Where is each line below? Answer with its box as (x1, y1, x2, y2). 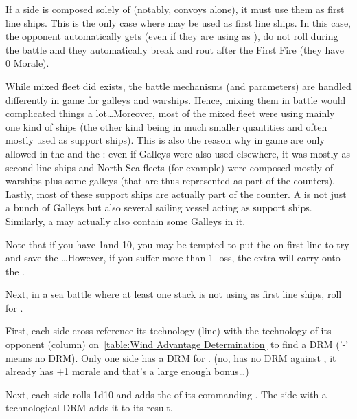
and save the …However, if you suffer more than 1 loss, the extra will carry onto (5, 250, 341, 265)
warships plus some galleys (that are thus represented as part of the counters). (5, 173, 336, 188)
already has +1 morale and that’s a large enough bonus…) (5, 364, 249, 378)
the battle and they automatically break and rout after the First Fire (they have (5, 42, 345, 56)
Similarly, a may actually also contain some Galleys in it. (5, 213, 246, 228)
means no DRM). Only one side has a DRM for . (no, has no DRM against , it (5, 350, 336, 365)
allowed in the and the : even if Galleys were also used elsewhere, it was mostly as (5, 146, 350, 160)
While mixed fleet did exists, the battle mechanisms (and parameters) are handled (5, 78, 352, 93)
